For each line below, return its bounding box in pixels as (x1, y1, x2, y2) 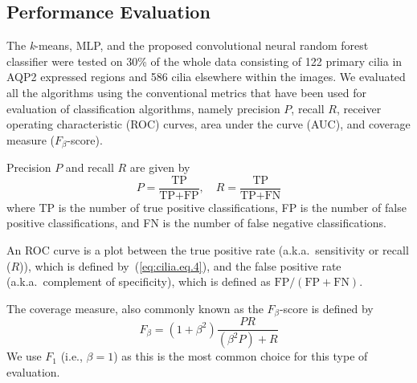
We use (6, 348, 42, 365)
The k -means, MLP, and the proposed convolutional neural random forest (6, 37, 369, 54)
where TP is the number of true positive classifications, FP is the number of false (6, 198, 407, 215)
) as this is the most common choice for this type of (113, 348, 368, 365)
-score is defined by (279, 299, 374, 316)
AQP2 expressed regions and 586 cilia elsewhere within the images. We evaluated (6, 68, 406, 85)
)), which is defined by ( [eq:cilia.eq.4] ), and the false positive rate (19, 257, 341, 274)
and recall (65, 159, 114, 176)
